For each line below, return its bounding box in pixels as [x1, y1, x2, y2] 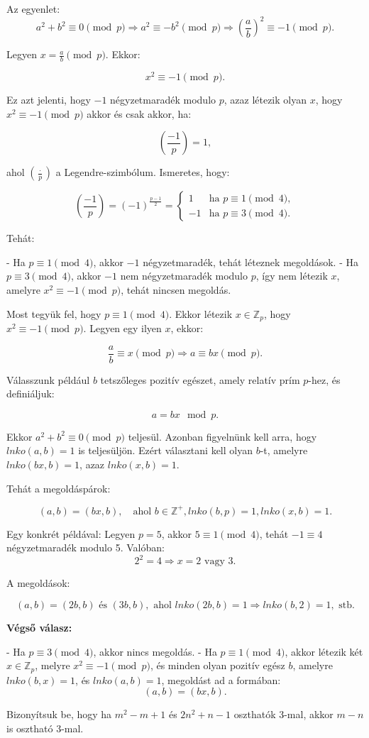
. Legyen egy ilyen [83, 321, 162, 336]
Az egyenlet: [6, 1, 60, 16]
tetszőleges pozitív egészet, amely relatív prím [100, 372, 300, 387]
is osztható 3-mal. [6, 720, 84, 735]
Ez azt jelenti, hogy [6, 92, 91, 106]
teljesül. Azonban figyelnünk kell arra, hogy [128, 429, 317, 444]
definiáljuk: [6, 386, 55, 401]
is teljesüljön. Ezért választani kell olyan [78, 443, 253, 458]
